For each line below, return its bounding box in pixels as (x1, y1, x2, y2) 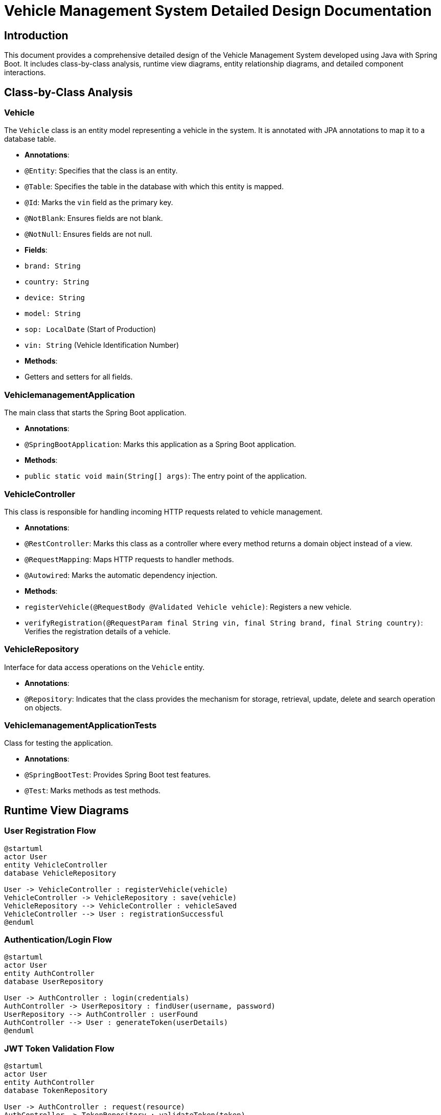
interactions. (4, 68, 46, 77)
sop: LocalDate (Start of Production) (25, 325, 156, 334)
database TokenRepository (4, 1086, 108, 1095)
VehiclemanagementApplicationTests (4, 720, 157, 731)
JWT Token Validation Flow (4, 1043, 114, 1054)
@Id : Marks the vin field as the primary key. (25, 198, 173, 207)
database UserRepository (4, 977, 103, 986)
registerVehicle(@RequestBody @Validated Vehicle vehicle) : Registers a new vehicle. (25, 602, 352, 611)
